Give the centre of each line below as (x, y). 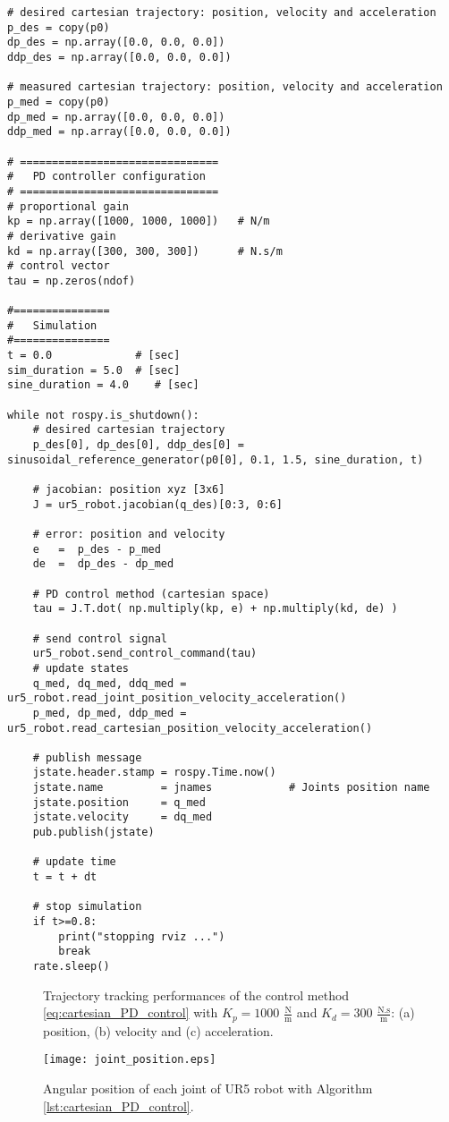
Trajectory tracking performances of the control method (196, 994)
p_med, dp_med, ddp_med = (110, 713)
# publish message (87, 757)
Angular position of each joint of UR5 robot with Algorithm (208, 1088)
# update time (74, 862)
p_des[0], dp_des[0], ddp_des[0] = (138, 445)
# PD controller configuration (106, 177)
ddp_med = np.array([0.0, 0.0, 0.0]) (119, 132)
